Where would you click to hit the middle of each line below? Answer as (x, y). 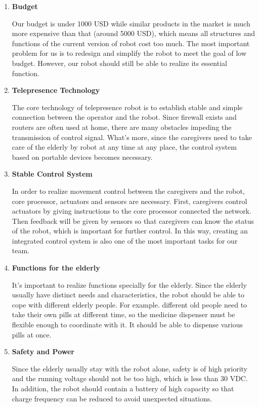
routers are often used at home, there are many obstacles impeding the (122, 127)
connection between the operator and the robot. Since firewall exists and (124, 117)
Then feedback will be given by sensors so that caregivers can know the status (133, 221)
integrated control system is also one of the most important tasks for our (125, 240)
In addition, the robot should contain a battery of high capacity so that (123, 388)
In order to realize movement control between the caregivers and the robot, (128, 191)
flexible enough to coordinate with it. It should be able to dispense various (127, 325)
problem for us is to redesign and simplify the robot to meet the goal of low (129, 53)
